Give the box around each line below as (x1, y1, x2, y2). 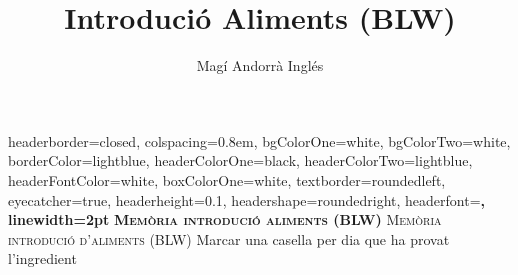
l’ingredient (8, 248, 77, 269)
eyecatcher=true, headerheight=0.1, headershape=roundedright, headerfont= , (8, 189, 485, 210)
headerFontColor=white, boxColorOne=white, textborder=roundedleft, (8, 169, 446, 190)
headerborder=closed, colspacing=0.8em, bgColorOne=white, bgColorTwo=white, (8, 130, 511, 151)
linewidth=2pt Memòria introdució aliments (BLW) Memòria (8, 209, 442, 230)
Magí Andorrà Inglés (196, 55, 324, 76)
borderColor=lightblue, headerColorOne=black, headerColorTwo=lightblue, (8, 150, 473, 171)
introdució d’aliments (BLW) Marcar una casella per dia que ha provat (8, 228, 450, 249)
